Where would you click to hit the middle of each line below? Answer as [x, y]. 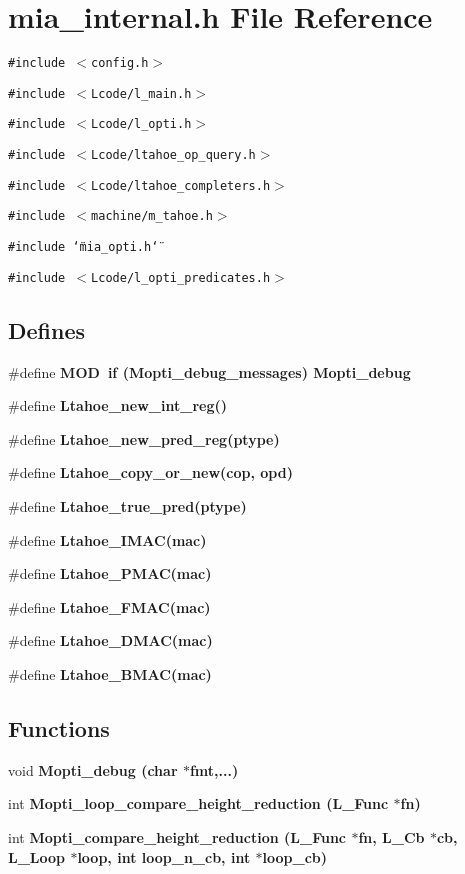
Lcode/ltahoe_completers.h [181, 185]
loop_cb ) [295, 856]
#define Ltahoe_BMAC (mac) [110, 673]
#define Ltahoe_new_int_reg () [117, 405]
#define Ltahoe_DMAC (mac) [110, 640]
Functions [59, 727]
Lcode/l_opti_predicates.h [181, 277]
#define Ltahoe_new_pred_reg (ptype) [144, 438]
